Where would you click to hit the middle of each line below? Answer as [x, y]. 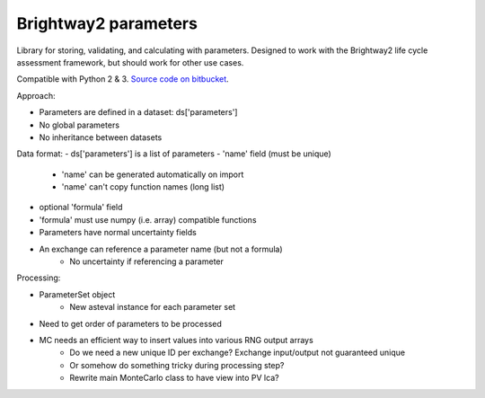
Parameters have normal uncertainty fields [118, 233]
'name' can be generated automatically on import [153, 174]
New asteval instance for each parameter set [153, 307]
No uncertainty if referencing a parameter [147, 261]
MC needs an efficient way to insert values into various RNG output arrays [176, 340]
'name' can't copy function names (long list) [143, 187]
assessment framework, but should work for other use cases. [130, 62]
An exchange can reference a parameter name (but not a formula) [161, 249]
